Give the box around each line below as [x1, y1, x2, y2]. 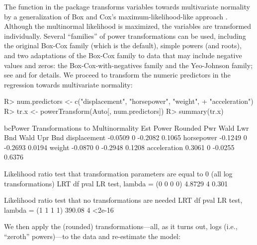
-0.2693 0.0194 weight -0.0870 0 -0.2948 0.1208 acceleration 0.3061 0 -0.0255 [4, 142, 235, 152]
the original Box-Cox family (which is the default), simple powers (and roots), [4, 40, 242, 51]
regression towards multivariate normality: [4, 79, 133, 89]
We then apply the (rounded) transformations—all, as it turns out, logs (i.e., [4, 221, 238, 232]
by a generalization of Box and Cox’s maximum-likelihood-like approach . [4, 11, 228, 21]
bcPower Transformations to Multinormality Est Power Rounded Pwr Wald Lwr [4, 122, 249, 133]
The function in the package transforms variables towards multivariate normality [4, 1, 250, 11]
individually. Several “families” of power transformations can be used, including [4, 30, 246, 41]
